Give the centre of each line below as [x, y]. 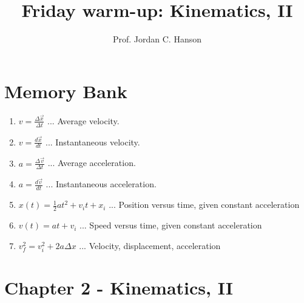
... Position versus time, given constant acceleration [204, 205]
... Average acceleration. [92, 163]
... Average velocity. [83, 120]
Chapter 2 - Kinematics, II [119, 288]
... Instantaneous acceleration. [101, 184]
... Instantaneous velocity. [93, 142]
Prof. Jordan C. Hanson [157, 39]
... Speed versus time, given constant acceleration [171, 225]
